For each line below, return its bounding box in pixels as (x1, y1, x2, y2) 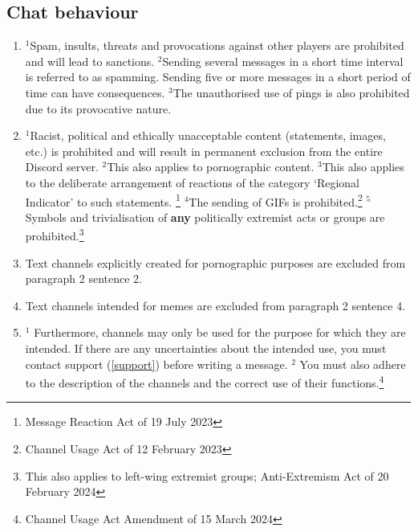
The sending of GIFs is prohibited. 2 (189, 190, 363, 210)
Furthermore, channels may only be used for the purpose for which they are (34, 324, 406, 341)
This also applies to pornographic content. (107, 158, 315, 175)
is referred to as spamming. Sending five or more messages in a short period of (25, 68, 411, 85)
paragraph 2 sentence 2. (25, 270, 143, 287)
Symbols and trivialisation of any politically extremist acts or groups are (25, 208, 385, 225)
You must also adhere (299, 355, 406, 372)
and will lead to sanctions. (25, 52, 155, 69)
